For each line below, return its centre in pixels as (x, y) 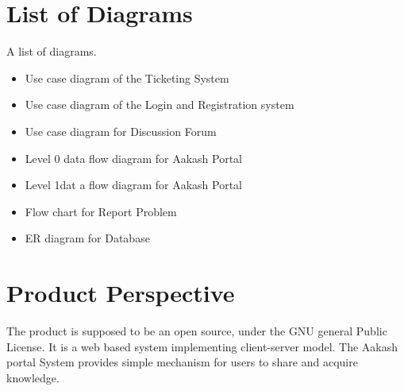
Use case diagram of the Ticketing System (127, 77)
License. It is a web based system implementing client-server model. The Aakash (202, 346)
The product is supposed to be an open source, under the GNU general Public (197, 331)
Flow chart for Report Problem (101, 211)
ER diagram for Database (87, 238)
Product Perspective (121, 293)
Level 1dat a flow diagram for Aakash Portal (133, 185)
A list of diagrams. (52, 51)
